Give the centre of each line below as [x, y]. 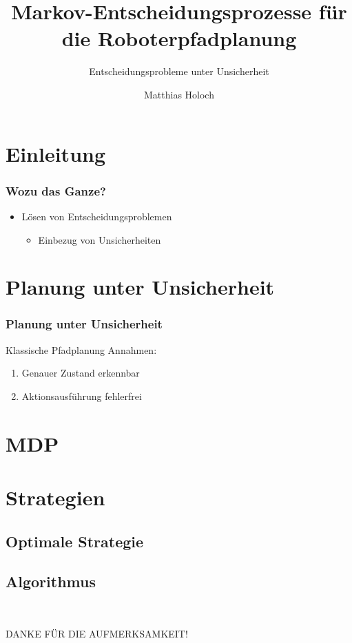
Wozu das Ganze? [56, 190]
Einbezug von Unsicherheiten [100, 239]
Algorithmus [51, 581]
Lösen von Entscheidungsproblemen [97, 216]
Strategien [55, 497]
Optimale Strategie [75, 541]
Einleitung [56, 153]
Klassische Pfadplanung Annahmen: [81, 349]
